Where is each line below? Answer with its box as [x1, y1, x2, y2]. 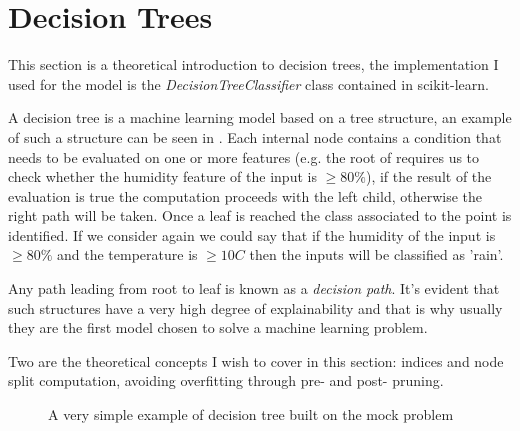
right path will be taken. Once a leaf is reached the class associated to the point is [8, 205, 512, 226]
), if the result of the [365, 166, 492, 187]
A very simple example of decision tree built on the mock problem [48, 404, 454, 425]
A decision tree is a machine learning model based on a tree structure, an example [8, 107, 512, 128]
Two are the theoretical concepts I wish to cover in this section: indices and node [8, 350, 504, 371]
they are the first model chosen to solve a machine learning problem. [8, 317, 428, 338]
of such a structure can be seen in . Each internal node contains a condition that [8, 126, 502, 147]
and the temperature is [56, 244, 198, 265]
